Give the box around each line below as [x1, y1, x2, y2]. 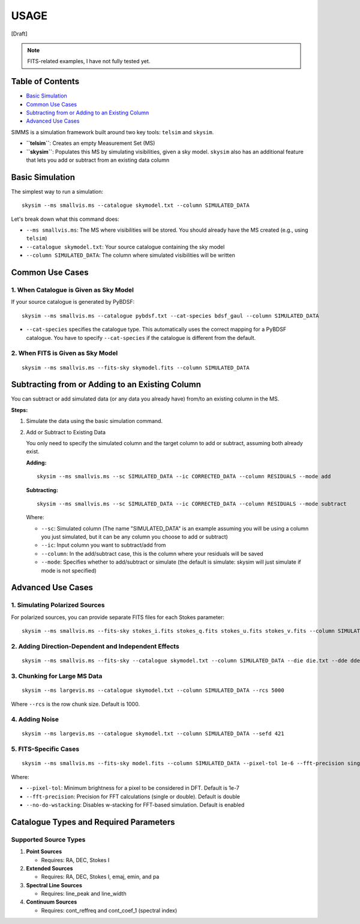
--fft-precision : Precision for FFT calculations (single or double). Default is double [26, 793, 240, 800]
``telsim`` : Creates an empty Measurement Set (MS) [26, 140, 155, 147]
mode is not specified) [41, 567, 97, 574]
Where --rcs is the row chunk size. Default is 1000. [11, 700, 140, 707]
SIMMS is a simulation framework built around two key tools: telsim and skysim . [11, 128, 214, 135]
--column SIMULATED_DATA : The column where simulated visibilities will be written [26, 251, 235, 259]
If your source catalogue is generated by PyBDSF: [11, 298, 135, 306]
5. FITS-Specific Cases [11, 745, 80, 753]
